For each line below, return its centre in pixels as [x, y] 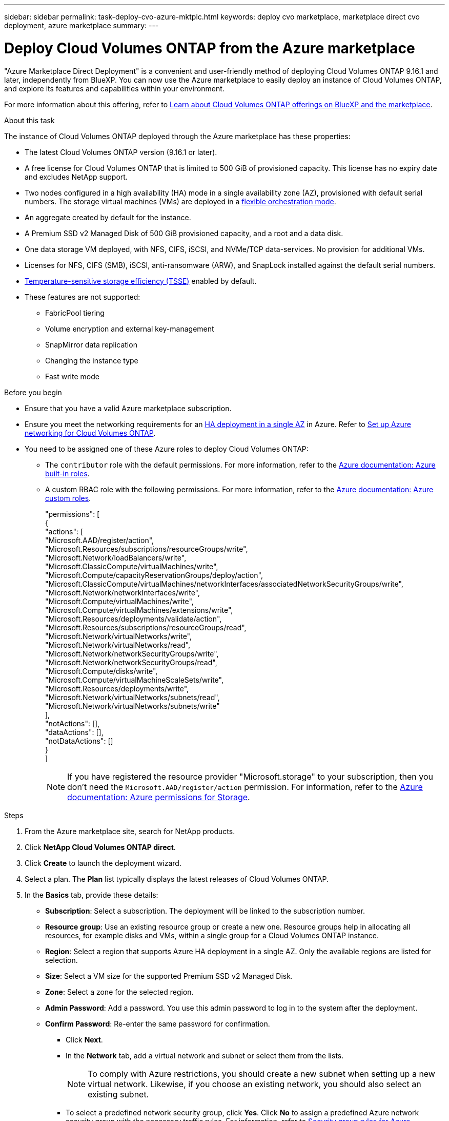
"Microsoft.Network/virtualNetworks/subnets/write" [132, 706]
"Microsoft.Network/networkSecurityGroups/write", [132, 653]
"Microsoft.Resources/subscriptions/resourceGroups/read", [146, 627]
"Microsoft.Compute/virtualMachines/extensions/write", [139, 610]
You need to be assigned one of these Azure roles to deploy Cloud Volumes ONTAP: [167, 449]
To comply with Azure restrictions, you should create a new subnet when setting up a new [261, 1074]
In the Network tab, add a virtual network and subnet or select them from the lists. [205, 1055]
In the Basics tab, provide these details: [91, 895]
